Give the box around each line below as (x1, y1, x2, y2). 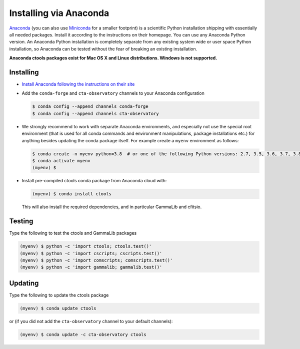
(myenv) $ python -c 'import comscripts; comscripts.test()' (19, 257, 173, 263)
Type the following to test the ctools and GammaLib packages (9, 230, 137, 236)
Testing (9, 217, 33, 226)
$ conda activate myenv (32, 158, 91, 163)
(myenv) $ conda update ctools (19, 305, 97, 311)
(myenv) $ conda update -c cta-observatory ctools (19, 332, 147, 337)
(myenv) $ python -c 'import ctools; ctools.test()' (19, 244, 152, 249)
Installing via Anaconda (9, 7, 109, 18)
